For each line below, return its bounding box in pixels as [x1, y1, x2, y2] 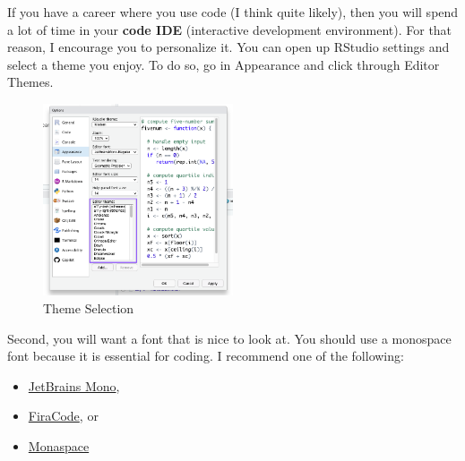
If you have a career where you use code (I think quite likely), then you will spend [7, 3, 459, 21]
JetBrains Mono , [28, 376, 120, 395]
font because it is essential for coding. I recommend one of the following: [7, 346, 404, 365]
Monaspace [28, 437, 90, 456]
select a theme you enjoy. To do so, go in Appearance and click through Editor [7, 55, 440, 73]
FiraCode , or [28, 406, 99, 425]
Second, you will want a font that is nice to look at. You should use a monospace [7, 329, 452, 347]
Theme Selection [43, 299, 134, 318]
